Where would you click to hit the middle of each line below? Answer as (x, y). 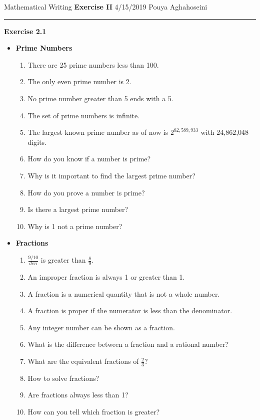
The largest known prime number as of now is (98, 132)
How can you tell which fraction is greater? (94, 412)
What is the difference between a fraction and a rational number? (128, 344)
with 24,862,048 (225, 132)
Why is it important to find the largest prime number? (111, 175)
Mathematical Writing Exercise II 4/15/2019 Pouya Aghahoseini (106, 7)
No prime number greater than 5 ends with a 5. (100, 98)
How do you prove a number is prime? (86, 192)
